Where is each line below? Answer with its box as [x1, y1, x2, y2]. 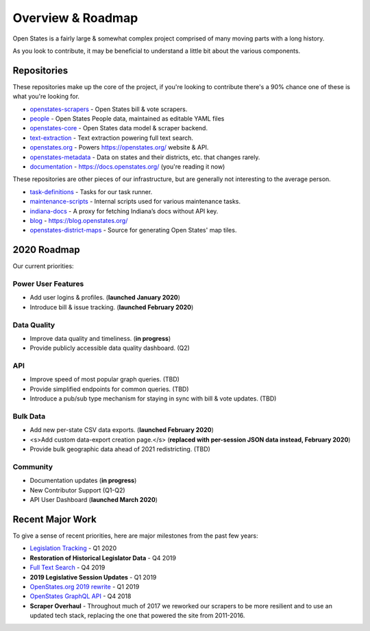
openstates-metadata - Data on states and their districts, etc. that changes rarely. [29, 153, 260, 161]
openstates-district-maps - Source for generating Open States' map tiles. [29, 226, 237, 235]
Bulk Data [12, 412, 46, 421]
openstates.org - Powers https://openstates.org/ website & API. [29, 143, 209, 152]
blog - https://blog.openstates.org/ [29, 216, 128, 224]
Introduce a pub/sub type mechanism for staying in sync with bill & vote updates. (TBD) [29, 394, 277, 403]
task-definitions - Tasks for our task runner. [29, 187, 153, 195]
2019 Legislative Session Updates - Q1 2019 [29, 573, 157, 581]
